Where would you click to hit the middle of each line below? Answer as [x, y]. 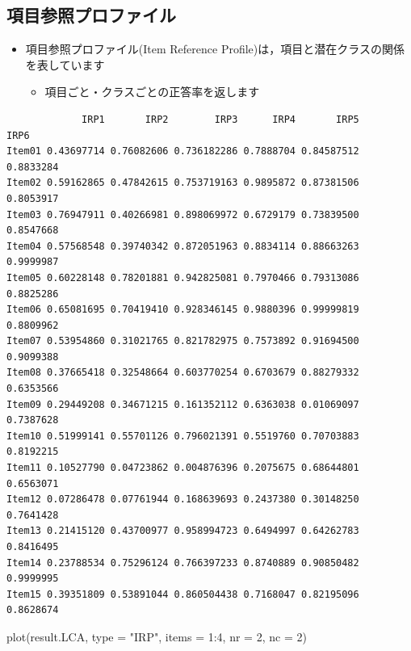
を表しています [65, 64]
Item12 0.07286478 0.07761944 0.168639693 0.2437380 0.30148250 [183, 500]
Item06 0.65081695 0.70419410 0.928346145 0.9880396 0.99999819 [183, 310]
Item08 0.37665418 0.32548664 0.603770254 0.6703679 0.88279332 [183, 373]
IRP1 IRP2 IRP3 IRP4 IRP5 [220, 119]
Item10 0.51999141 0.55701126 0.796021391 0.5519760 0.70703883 [183, 436]
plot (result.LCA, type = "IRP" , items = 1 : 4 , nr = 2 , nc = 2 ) [157, 636]
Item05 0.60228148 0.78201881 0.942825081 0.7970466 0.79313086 [183, 277]
